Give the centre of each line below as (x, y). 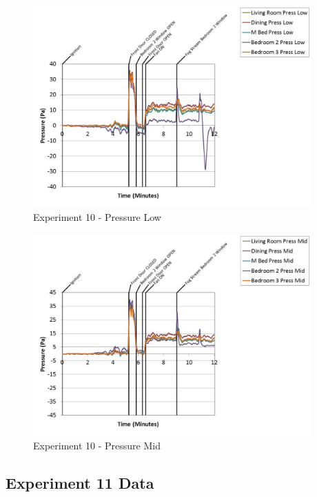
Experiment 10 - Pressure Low (97, 217)
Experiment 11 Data (80, 483)
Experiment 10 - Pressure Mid (97, 446)
